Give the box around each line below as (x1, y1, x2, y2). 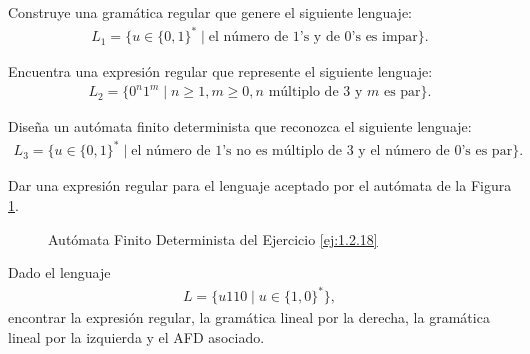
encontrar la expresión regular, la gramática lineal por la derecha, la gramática (8, 307, 490, 328)
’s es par (461, 144, 513, 159)
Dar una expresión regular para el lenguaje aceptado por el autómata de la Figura (8, 175, 512, 196)
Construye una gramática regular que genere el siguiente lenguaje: (8, 2, 413, 22)
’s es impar (351, 30, 418, 45)
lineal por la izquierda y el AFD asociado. (8, 326, 265, 347)
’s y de (299, 30, 340, 45)
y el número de (358, 144, 450, 159)
